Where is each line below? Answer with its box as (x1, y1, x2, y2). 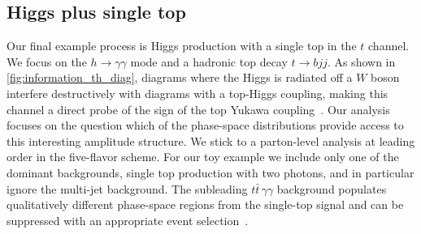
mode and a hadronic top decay (130, 53, 288, 70)
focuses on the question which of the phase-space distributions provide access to (7, 117, 404, 134)
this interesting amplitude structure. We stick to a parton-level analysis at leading (7, 132, 415, 149)
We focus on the (7, 53, 87, 70)
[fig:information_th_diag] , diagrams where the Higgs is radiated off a (7, 69, 353, 86)
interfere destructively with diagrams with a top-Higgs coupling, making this (7, 84, 388, 101)
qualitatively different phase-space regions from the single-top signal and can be (7, 196, 404, 213)
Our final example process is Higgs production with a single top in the (7, 37, 357, 54)
